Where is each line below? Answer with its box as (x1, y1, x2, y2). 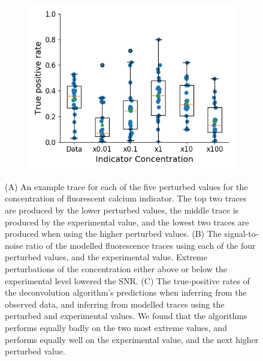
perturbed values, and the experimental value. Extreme (5, 251, 208, 263)
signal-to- (224, 227, 259, 240)
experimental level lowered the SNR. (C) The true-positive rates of (5, 274, 250, 287)
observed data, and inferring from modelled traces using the (5, 297, 225, 310)
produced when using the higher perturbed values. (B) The (5, 227, 222, 240)
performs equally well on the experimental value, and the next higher (5, 333, 259, 345)
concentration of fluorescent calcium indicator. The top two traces (5, 192, 247, 204)
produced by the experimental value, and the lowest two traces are (5, 215, 249, 228)
